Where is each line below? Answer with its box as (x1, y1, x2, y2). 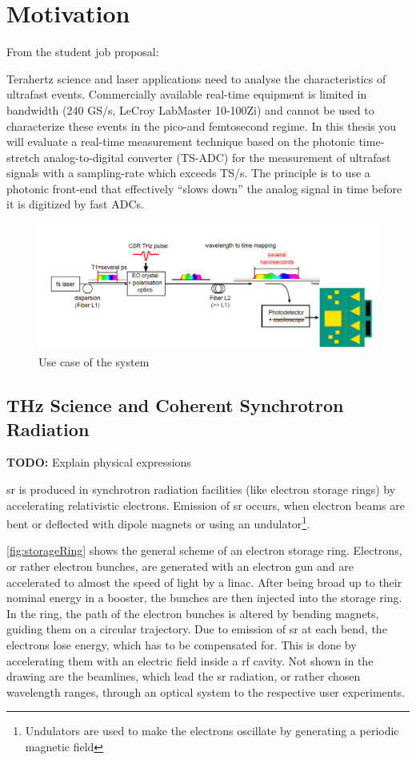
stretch (6, 148, 40, 165)
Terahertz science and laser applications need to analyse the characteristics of (6, 70, 386, 87)
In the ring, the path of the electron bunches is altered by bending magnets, (6, 604, 379, 621)
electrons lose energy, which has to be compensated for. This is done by (6, 637, 357, 653)
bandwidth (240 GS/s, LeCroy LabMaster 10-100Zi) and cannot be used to (6, 101, 374, 118)
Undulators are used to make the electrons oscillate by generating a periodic (25, 722, 399, 739)
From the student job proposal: (6, 43, 159, 60)
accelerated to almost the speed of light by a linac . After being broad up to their (6, 573, 402, 590)
